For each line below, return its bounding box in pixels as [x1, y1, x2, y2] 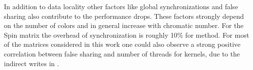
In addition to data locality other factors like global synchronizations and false [4, 1, 238, 11]
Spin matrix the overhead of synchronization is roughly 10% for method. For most [4, 29, 250, 40]
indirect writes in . [4, 58, 59, 68]
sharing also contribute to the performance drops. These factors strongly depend [4, 11, 244, 21]
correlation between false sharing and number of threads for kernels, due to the [4, 48, 240, 58]
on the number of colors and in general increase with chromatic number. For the [4, 20, 244, 30]
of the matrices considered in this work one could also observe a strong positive [4, 39, 241, 49]
